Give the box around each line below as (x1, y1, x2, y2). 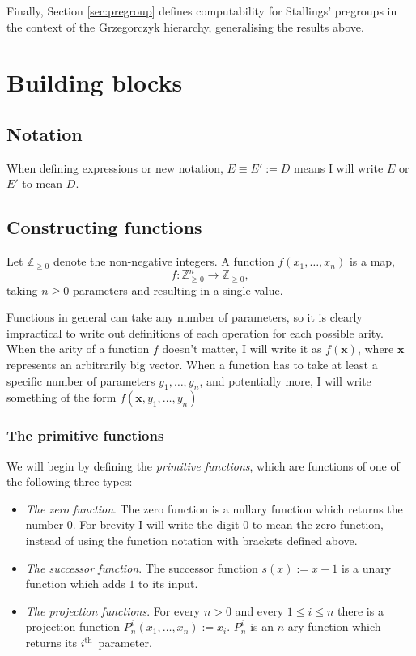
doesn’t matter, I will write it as (162, 340, 322, 357)
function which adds (25, 575, 125, 592)
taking (6, 281, 38, 298)
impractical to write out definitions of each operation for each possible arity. (6, 324, 384, 341)
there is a (337, 602, 384, 619)
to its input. (138, 575, 198, 592)
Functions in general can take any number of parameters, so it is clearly (6, 309, 363, 326)
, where (357, 340, 394, 357)
